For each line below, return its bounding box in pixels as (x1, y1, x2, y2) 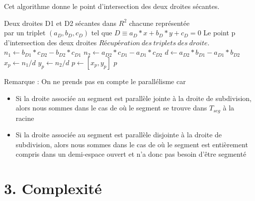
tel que (91, 27, 112, 38)
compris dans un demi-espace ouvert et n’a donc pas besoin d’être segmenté (15, 149, 247, 159)
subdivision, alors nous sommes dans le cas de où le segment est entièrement (15, 139, 248, 149)
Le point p (203, 27, 236, 38)
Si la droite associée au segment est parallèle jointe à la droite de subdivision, (15, 93, 252, 103)
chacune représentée (129, 17, 190, 28)
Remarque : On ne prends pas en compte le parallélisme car (4, 76, 186, 86)
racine (15, 112, 34, 123)
